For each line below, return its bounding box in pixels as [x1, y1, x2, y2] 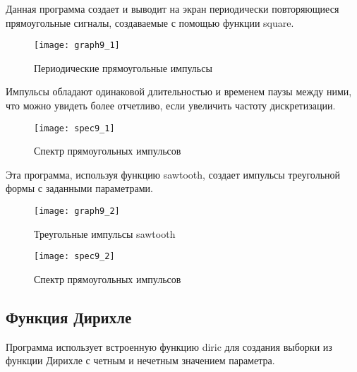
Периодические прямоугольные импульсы [34, 60, 212, 75]
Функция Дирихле [6, 306, 132, 328]
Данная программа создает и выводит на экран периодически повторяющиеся [6, 1, 339, 16]
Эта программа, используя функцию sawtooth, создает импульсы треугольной [6, 167, 341, 181]
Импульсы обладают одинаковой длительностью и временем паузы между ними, [6, 84, 352, 99]
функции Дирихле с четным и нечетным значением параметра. [6, 353, 275, 368]
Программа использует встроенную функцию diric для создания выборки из [6, 339, 332, 354]
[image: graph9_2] [34, 206, 120, 217]
